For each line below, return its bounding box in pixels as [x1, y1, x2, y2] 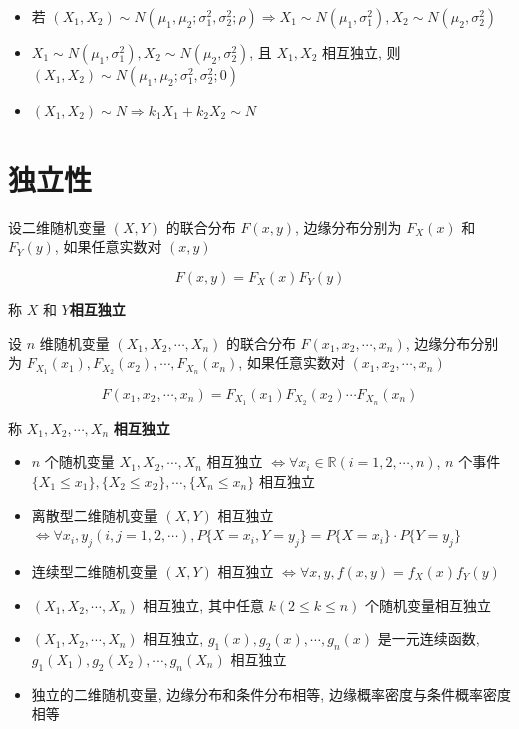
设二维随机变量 [8, 216, 106, 237]
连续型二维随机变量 [31, 560, 158, 581]
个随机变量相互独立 [365, 594, 492, 615]
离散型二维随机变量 [31, 504, 158, 525]
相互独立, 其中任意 [143, 594, 264, 615]
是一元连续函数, [377, 628, 480, 649]
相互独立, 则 [321, 42, 401, 62]
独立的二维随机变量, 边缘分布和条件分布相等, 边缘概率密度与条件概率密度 [31, 683, 511, 704]
